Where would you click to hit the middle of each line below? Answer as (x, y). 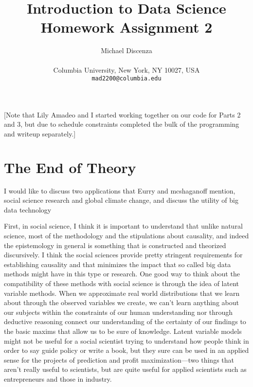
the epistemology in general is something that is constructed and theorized (115, 245)
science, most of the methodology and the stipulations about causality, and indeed (126, 236)
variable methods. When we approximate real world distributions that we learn (122, 293)
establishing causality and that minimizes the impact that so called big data (117, 264)
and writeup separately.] (40, 133)
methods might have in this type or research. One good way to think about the (122, 274)
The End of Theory (70, 167)
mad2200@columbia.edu (126, 79)
